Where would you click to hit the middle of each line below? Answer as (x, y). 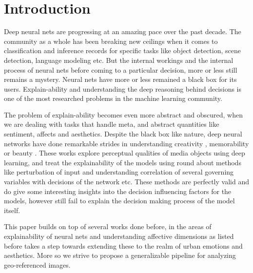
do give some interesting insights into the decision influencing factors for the (118, 191)
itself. (12, 210)
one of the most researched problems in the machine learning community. (113, 98)
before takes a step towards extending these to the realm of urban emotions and (123, 245)
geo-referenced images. (37, 264)
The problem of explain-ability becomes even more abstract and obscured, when (123, 114)
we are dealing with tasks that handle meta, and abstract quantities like (112, 124)
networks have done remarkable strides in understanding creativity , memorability (126, 143)
